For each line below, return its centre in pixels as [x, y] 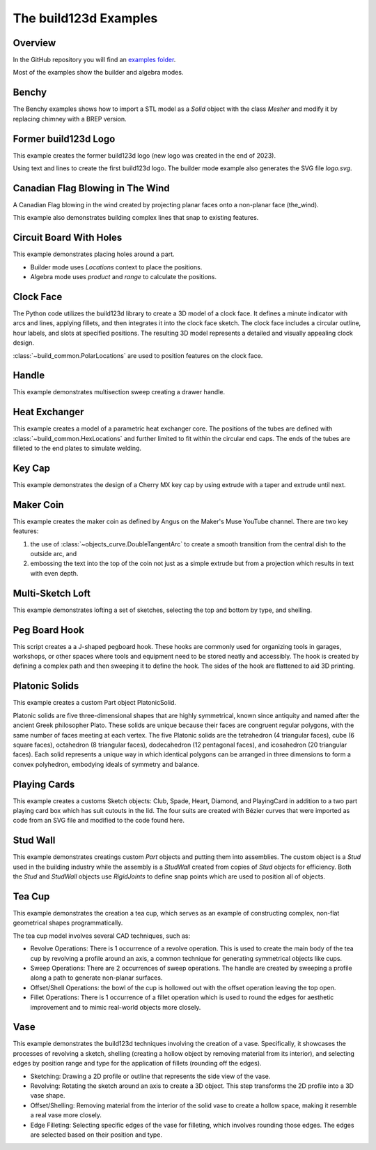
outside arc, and [54, 554]
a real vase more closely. [66, 1115]
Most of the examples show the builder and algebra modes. [98, 73]
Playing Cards [44, 784]
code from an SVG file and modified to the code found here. [99, 821]
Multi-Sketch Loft [52, 593]
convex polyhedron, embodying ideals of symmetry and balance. [106, 764]
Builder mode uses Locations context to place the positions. [116, 267]
